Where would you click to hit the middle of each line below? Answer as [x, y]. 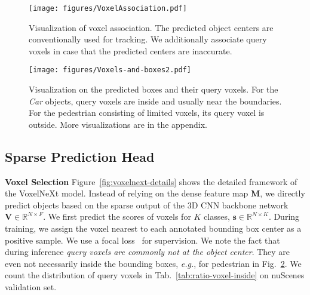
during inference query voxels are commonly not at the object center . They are [148, 252]
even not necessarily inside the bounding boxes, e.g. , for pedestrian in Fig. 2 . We [153, 263]
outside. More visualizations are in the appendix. [118, 124]
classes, [217, 216]
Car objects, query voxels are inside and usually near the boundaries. [155, 101]
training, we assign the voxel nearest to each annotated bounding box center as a [153, 228]
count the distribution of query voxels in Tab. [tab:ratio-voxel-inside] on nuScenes [155, 275]
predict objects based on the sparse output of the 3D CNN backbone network [147, 205]
